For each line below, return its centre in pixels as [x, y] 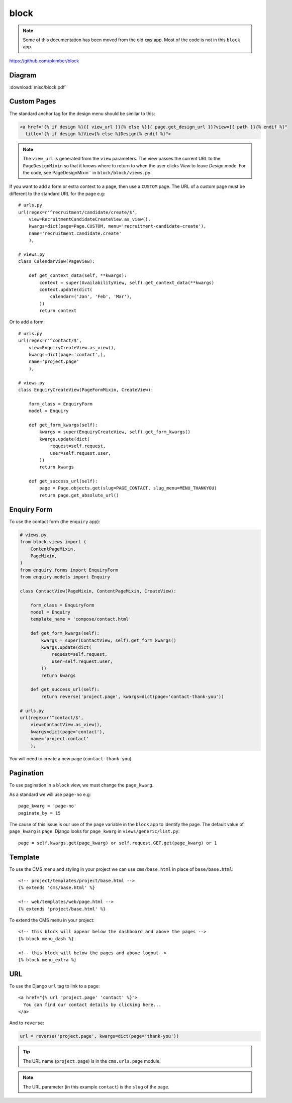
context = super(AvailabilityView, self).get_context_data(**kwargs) [127, 282]
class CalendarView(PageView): [57, 262]
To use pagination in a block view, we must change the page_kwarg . [81, 785]
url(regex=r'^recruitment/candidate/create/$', [78, 212]
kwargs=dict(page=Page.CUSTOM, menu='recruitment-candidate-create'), [117, 226]
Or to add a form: [27, 322]
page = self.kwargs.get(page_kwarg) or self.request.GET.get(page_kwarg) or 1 [118, 843]
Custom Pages [33, 101]
